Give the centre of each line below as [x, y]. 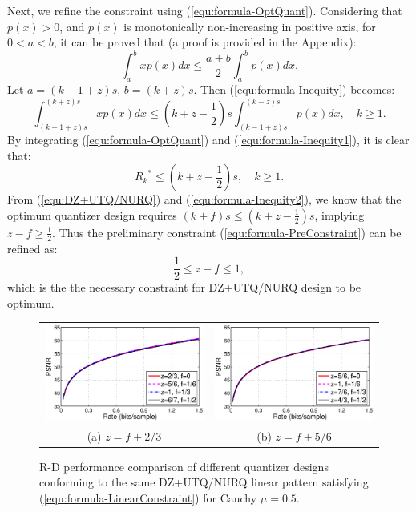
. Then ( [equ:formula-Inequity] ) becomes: [294, 89]
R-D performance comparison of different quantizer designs [184, 466]
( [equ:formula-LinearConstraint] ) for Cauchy [148, 497]
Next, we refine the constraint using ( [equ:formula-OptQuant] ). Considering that [205, 10]
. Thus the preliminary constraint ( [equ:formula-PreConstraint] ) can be [227, 232]
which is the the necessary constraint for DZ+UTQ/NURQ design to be [184, 287]
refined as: [32, 248]
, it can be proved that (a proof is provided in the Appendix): [205, 42]
